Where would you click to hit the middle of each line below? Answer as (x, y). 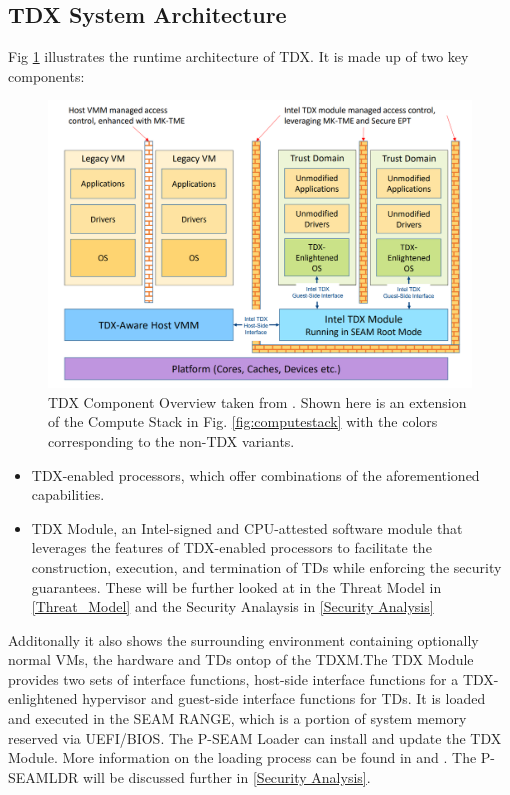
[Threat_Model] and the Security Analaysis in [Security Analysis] (232, 606)
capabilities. (68, 494)
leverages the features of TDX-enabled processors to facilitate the (231, 547)
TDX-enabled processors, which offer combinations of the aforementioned (255, 474)
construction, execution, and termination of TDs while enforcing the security (266, 566)
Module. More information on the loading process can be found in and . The (242, 757)
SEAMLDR (43, 776)
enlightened (43, 698)
